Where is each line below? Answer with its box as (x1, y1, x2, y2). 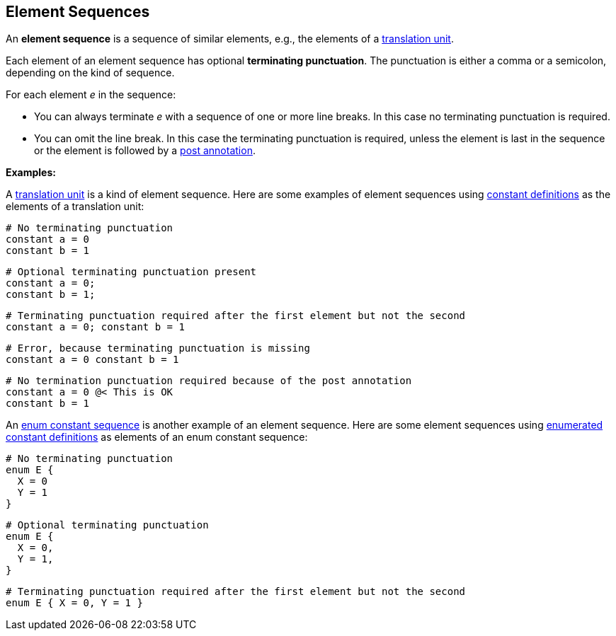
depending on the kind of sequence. (6, 67, 175, 79)
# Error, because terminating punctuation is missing (6, 342, 310, 354)
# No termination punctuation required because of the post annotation (6, 375, 412, 387)
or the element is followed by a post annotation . (34, 144, 256, 157)
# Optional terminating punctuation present (6, 266, 257, 278)
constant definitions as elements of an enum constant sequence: (6, 431, 308, 444)
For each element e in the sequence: (6, 88, 176, 101)
